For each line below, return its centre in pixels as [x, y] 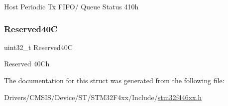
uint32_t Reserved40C [38, 47]
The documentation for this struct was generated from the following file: [114, 80]
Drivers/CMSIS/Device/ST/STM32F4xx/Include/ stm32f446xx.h [103, 97]
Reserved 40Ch [27, 64]
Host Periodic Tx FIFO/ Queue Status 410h [71, 6]
